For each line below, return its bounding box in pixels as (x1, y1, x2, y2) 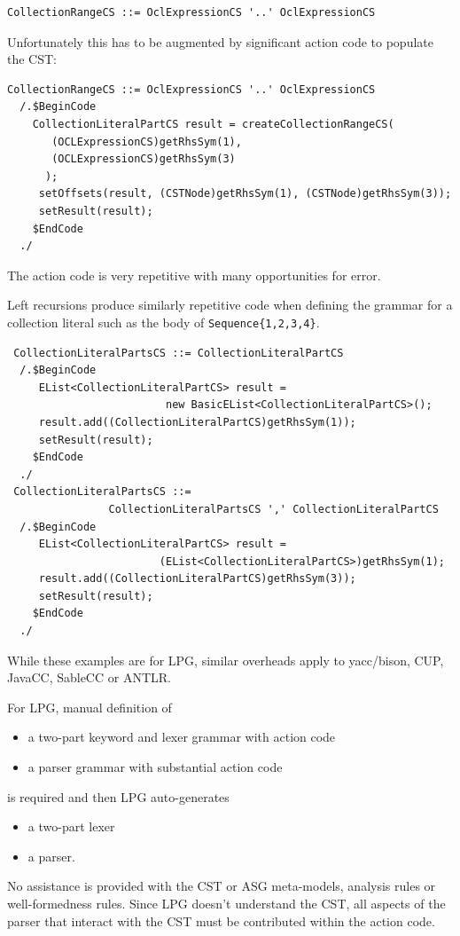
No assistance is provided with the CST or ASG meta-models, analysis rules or (7, 877, 436, 895)
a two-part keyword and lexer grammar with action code (27, 728, 336, 746)
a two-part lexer (27, 817, 115, 836)
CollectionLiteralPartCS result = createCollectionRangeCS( (32, 117, 394, 130)
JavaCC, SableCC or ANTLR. (7, 668, 171, 687)
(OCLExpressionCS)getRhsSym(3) (51, 153, 236, 166)
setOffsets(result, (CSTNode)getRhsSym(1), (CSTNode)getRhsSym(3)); (38, 187, 452, 201)
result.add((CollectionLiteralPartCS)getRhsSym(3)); (38, 572, 356, 586)
